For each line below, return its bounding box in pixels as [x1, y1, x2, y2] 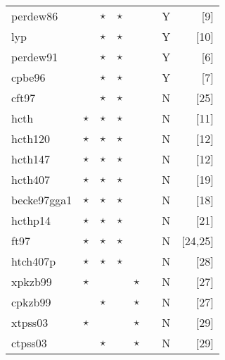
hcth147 [11, 151, 51, 167]
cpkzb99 [11, 294, 51, 310]
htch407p [11, 253, 56, 269]
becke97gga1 [11, 192, 72, 208]
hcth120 [11, 130, 51, 147]
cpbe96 [11, 69, 46, 85]
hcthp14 [11, 212, 51, 228]
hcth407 [11, 171, 51, 187]
